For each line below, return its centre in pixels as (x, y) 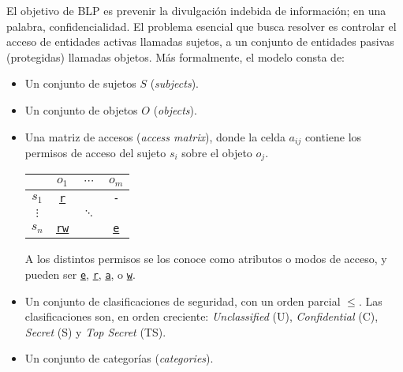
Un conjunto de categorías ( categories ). (119, 358)
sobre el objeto (217, 153)
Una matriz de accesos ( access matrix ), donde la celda (155, 136)
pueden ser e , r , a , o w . (80, 274)
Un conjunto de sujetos (80, 83)
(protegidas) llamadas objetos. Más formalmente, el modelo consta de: (176, 56)
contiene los (333, 136)
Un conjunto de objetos (81, 109)
